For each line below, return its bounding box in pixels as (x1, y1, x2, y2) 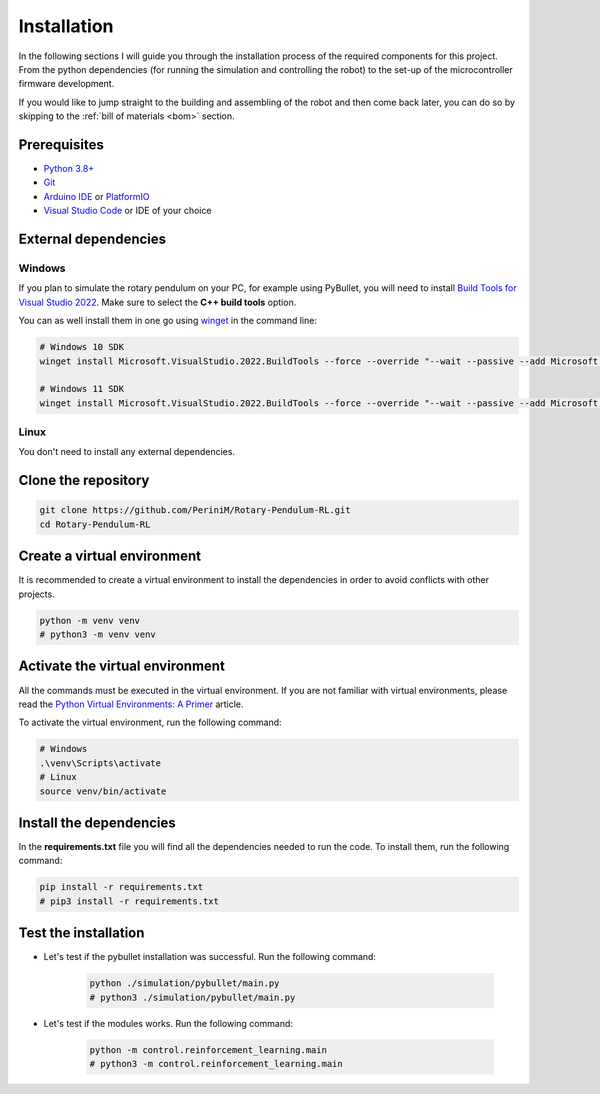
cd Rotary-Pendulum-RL (39, 518, 151, 530)
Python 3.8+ (43, 163, 95, 175)
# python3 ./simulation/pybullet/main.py (89, 991, 296, 1003)
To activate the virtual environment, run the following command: (18, 716, 282, 729)
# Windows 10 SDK (39, 341, 125, 353)
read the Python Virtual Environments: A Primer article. (18, 698, 244, 710)
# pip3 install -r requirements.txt (39, 895, 220, 907)
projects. (18, 588, 55, 600)
